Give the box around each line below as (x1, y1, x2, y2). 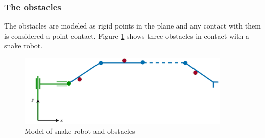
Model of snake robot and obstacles (25, 125, 135, 136)
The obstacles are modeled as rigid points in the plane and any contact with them (4, 20, 261, 31)
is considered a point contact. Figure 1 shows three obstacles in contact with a (4, 30, 249, 41)
